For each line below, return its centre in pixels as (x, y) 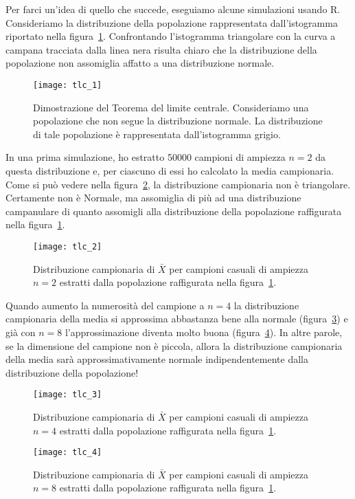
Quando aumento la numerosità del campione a (105, 305)
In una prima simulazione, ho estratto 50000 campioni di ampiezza (146, 157)
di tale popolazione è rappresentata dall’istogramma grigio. (157, 134)
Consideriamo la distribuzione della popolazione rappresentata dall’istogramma (172, 22)
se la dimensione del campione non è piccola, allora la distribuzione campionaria (174, 345)
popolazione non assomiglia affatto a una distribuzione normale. (140, 63)
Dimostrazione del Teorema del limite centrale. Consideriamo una (171, 107)
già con (21, 332)
